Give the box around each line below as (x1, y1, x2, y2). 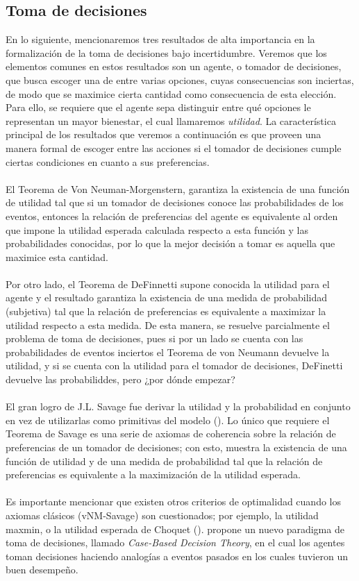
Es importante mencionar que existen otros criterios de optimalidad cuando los (6, 494, 341, 509)
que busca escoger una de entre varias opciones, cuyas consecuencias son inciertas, (6, 72, 354, 87)
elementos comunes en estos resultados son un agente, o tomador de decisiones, (6, 59, 342, 74)
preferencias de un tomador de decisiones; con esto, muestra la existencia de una (6, 440, 347, 455)
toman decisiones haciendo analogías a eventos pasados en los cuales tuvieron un (6, 548, 348, 563)
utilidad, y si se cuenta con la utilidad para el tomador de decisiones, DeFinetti (6, 358, 343, 373)
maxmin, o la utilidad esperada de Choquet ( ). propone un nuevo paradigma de (6, 521, 344, 536)
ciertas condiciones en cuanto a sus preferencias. (6, 154, 210, 169)
